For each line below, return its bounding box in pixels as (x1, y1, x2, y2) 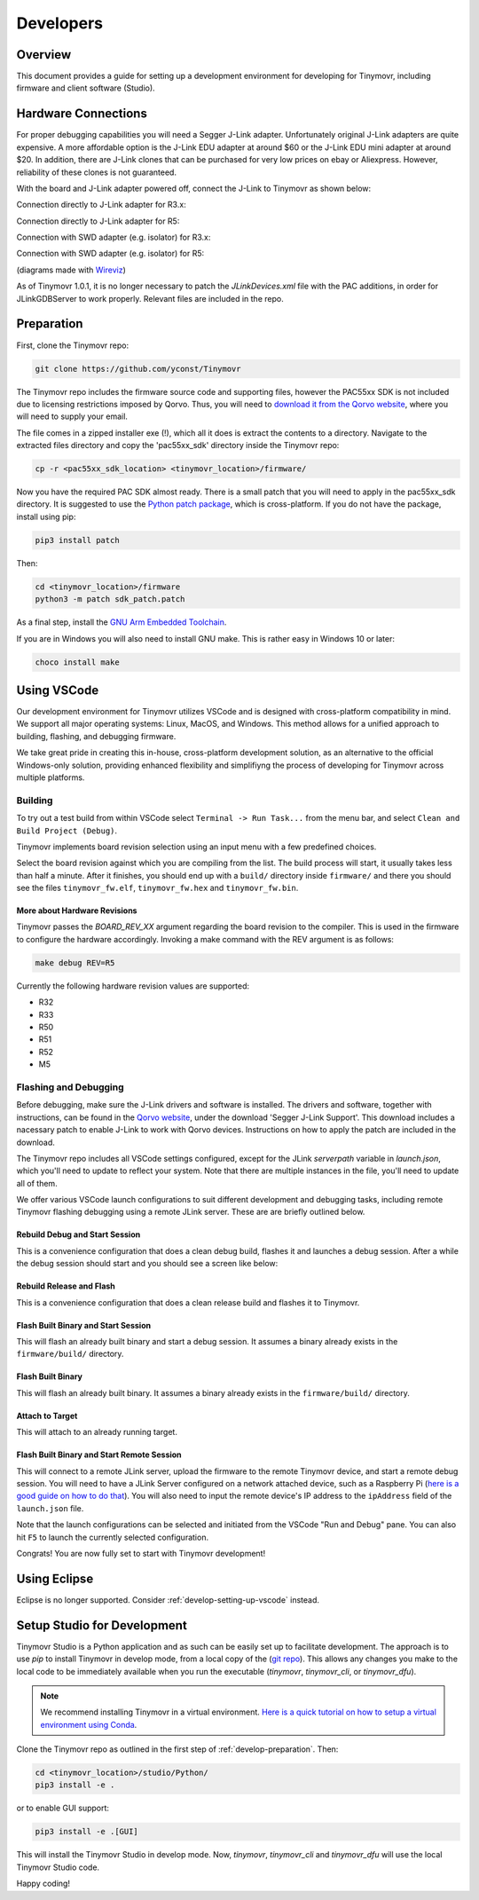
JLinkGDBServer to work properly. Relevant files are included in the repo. (16, 293, 284, 304)
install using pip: (16, 511, 76, 522)
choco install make (35, 657, 120, 667)
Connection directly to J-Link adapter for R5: (16, 216, 180, 226)
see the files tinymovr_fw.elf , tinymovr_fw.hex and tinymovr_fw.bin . (16, 883, 299, 894)
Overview (16, 47, 72, 62)
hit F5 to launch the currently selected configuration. (16, 1532, 208, 1542)
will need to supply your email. (16, 411, 129, 422)
